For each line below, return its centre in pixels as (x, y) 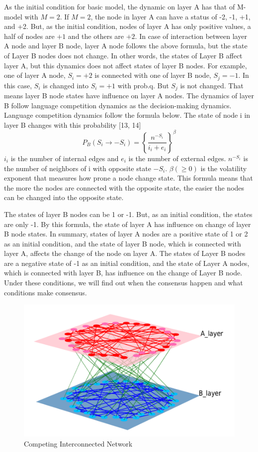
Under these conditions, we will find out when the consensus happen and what (124, 283)
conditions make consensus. (45, 292)
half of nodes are (29, 36)
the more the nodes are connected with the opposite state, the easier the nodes (124, 187)
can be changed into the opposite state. (64, 197)
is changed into (66, 85)
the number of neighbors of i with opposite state (78, 168)
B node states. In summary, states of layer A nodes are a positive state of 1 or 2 (126, 234)
